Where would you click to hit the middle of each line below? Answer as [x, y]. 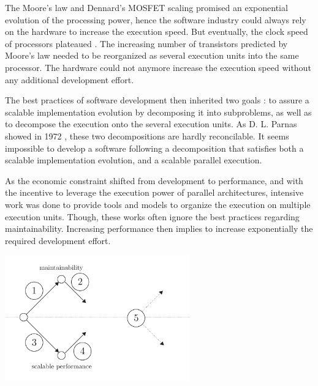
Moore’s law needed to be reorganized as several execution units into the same [152, 55]
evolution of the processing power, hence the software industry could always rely [156, 19]
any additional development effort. [70, 79]
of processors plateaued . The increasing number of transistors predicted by [146, 43]
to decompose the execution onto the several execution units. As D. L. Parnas [151, 124]
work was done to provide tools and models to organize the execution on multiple [158, 204]
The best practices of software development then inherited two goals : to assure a [157, 100]
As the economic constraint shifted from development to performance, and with [154, 180]
